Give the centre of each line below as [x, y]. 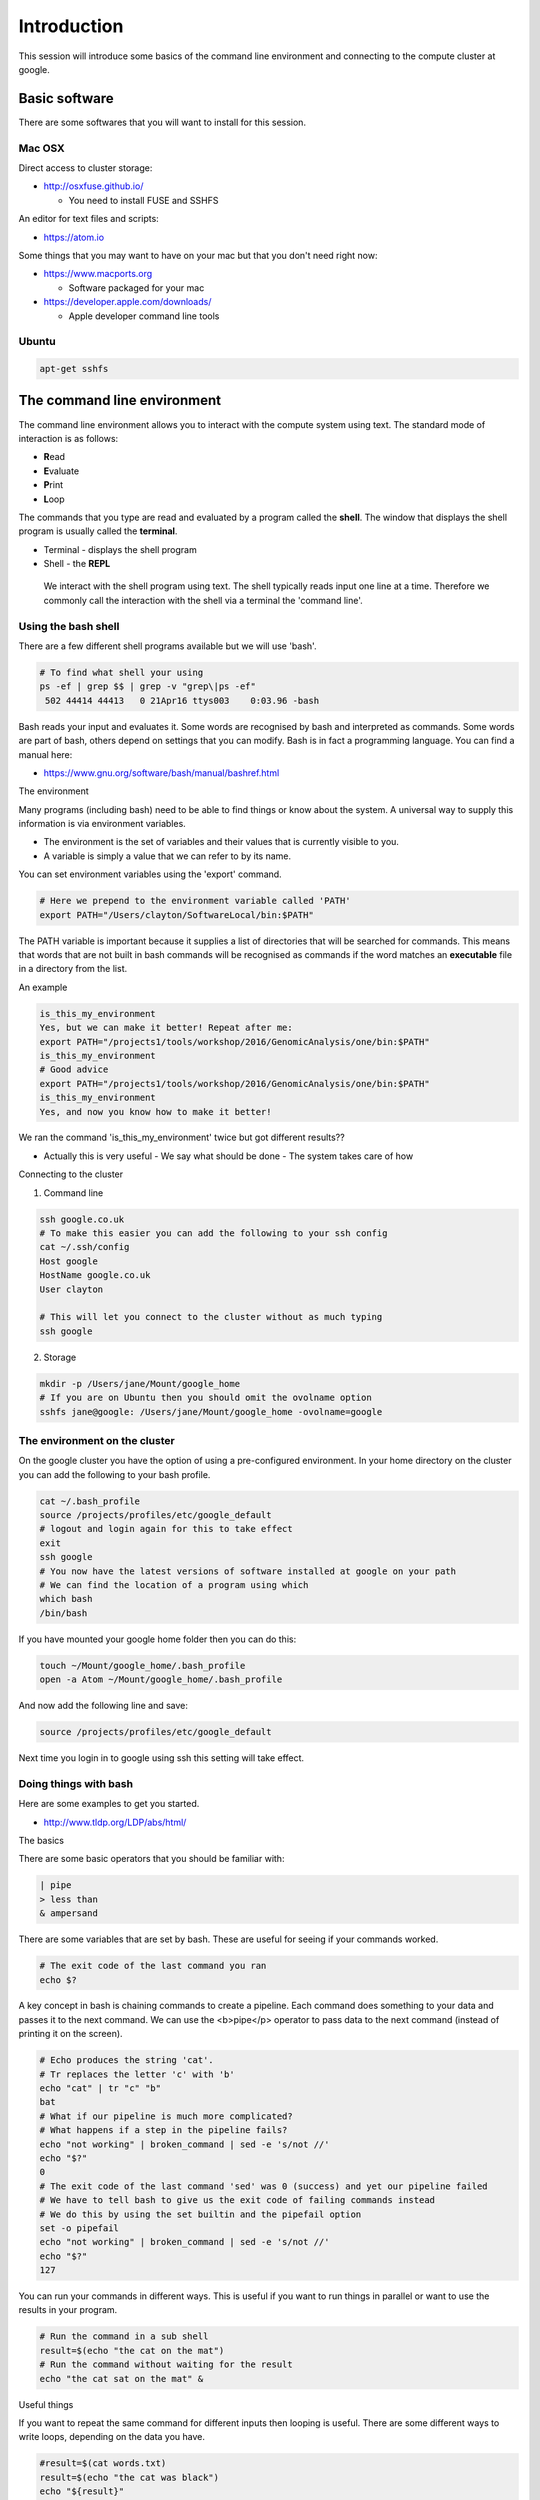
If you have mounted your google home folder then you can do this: [157, 1639]
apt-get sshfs [74, 369]
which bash [66, 1599]
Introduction [71, 26]
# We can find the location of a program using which [174, 1584]
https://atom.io [74, 237]
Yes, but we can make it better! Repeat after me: [166, 1028]
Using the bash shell [69, 626]
